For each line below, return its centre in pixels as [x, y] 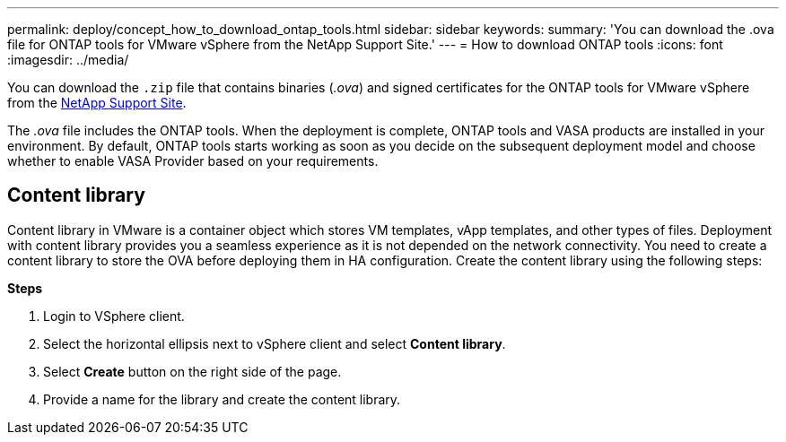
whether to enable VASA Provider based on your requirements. [193, 161]
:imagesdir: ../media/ [68, 60]
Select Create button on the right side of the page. [192, 371]
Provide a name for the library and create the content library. [222, 399]
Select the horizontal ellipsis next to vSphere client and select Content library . [275, 343]
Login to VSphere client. [114, 316]
